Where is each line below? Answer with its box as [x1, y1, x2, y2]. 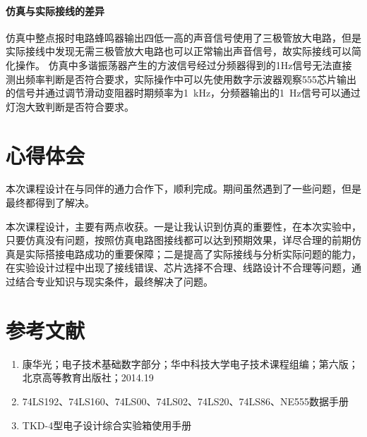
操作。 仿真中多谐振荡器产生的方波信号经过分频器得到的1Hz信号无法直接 [15, 57, 352, 72]
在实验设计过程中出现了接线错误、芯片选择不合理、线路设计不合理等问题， [6, 260, 351, 275]
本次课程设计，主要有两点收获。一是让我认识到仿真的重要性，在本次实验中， [6, 218, 361, 233]
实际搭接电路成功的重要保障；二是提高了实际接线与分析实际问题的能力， [25, 246, 361, 261]
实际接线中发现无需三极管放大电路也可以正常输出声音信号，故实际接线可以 [6, 44, 351, 59]
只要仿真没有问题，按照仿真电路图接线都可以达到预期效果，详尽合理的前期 [6, 233, 351, 247]
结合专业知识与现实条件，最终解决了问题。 [15, 274, 213, 289]
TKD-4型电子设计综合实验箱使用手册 [22, 417, 192, 432]
